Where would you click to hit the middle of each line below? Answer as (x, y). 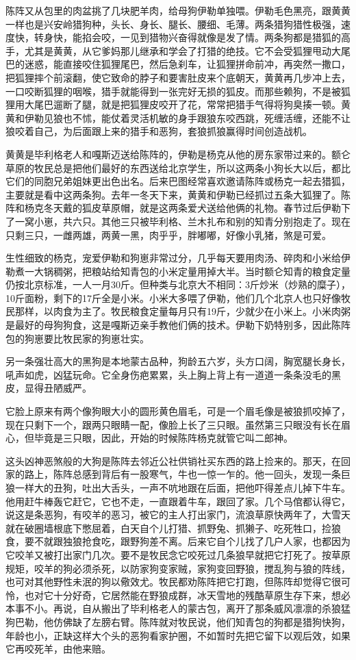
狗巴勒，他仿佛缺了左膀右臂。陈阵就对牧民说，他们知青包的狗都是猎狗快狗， (178, 621)
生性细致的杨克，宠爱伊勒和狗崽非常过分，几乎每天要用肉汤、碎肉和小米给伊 (178, 258)
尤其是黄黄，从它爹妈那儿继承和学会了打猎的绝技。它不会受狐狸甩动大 (182, 50)
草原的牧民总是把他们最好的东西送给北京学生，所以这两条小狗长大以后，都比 (178, 167)
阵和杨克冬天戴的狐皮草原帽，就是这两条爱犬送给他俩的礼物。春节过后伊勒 (173, 208)
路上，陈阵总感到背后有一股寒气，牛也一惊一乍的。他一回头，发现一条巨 (187, 474)
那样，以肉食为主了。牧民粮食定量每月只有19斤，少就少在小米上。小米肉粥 (182, 311)
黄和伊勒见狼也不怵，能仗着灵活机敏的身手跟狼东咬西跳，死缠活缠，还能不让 (178, 117)
